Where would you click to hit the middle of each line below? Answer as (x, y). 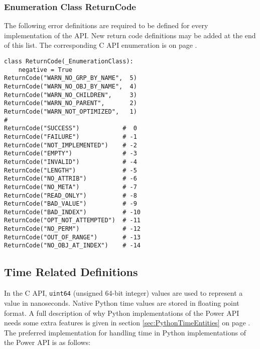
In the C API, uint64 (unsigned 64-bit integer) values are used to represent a (123, 293)
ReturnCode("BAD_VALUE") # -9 (71, 204)
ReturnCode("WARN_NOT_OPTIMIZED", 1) (71, 111)
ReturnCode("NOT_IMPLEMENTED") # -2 (71, 145)
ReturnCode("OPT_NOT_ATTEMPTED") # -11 (73, 221)
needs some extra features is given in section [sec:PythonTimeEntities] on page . (127, 323)
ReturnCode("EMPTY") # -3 (71, 154)
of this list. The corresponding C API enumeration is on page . (101, 45)
